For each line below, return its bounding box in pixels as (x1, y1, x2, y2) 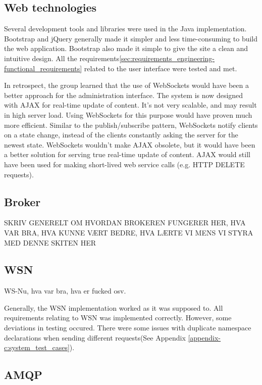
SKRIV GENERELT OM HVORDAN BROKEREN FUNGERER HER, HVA (4, 217, 246, 228)
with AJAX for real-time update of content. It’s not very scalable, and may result (4, 100, 257, 110)
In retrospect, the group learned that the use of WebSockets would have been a (4, 80, 249, 90)
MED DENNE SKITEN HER (4, 237, 96, 248)
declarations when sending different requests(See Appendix (4, 332, 186, 343)
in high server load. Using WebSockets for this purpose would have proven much (4, 109, 252, 120)
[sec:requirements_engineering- (119, 53, 215, 63)
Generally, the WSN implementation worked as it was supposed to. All (4, 302, 223, 313)
